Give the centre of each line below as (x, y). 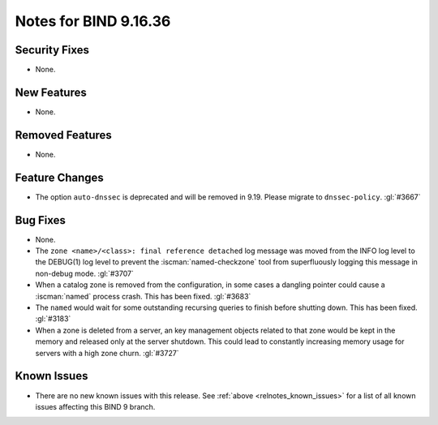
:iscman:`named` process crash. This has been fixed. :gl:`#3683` (143, 296)
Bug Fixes (41, 220)
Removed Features (64, 135)
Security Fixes (52, 50)
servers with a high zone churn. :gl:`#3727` (107, 353)
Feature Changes (60, 177)
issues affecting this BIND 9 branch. (95, 406)
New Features (51, 92)
